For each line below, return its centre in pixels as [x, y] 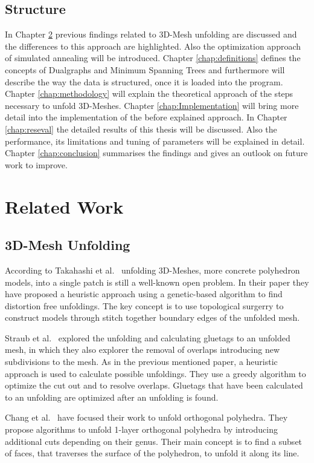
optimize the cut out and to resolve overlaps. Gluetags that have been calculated [154, 385]
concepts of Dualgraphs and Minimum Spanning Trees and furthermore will [145, 69]
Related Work [64, 206]
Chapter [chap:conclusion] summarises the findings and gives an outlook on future [156, 153]
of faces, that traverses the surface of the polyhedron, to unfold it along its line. [152, 453]
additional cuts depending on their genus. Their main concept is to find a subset [154, 441]
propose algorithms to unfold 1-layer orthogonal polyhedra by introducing [141, 429]
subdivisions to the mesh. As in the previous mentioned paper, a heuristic [141, 362]
